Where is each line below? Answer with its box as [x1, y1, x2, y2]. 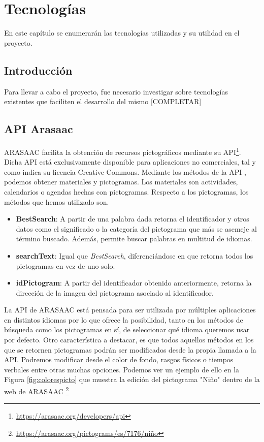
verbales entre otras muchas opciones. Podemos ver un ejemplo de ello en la [4, 364, 240, 374]
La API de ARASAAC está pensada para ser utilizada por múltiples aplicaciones [4, 304, 256, 315]
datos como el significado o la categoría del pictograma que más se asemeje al [16, 223, 257, 234]
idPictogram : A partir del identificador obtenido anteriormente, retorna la [16, 277, 252, 288]
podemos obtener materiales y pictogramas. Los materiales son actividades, [4, 176, 238, 187]
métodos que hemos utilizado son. [4, 196, 109, 207]
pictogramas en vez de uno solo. [16, 260, 115, 271]
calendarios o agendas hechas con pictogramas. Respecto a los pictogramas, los [4, 186, 249, 197]
